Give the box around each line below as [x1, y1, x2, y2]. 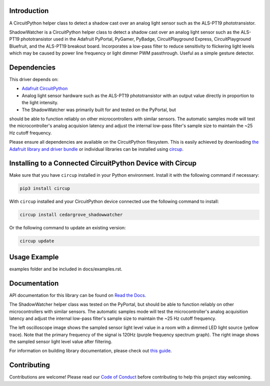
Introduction [9, 7, 49, 15]
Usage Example [9, 253, 59, 261]
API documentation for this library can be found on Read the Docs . [9, 292, 146, 298]
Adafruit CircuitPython [21, 86, 68, 92]
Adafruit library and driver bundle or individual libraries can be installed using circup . [9, 146, 184, 152]
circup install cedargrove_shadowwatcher [19, 212, 123, 218]
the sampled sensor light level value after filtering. [9, 338, 112, 345]
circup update [19, 238, 54, 244]
